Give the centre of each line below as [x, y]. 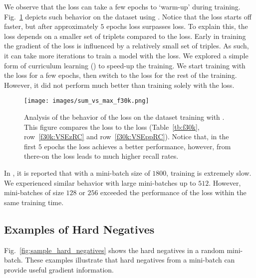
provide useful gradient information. [59, 269]
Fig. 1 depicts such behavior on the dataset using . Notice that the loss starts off [128, 16]
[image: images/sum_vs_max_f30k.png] [87, 101]
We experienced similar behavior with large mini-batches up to [100, 182]
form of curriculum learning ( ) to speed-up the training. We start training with [125, 65]
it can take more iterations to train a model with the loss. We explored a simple [126, 55]
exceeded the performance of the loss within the [173, 192]
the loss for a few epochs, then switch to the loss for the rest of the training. [121, 75]
